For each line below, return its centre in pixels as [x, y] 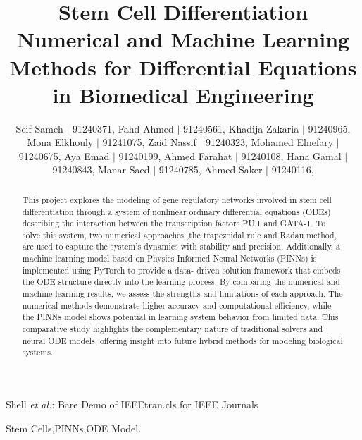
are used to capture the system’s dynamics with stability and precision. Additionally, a [181, 246]
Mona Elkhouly [60, 142]
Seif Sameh [39, 128]
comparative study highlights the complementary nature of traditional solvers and [173, 329]
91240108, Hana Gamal [291, 155]
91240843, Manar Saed [101, 170]
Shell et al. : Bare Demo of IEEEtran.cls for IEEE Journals [132, 404]
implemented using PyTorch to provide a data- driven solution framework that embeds [181, 270]
